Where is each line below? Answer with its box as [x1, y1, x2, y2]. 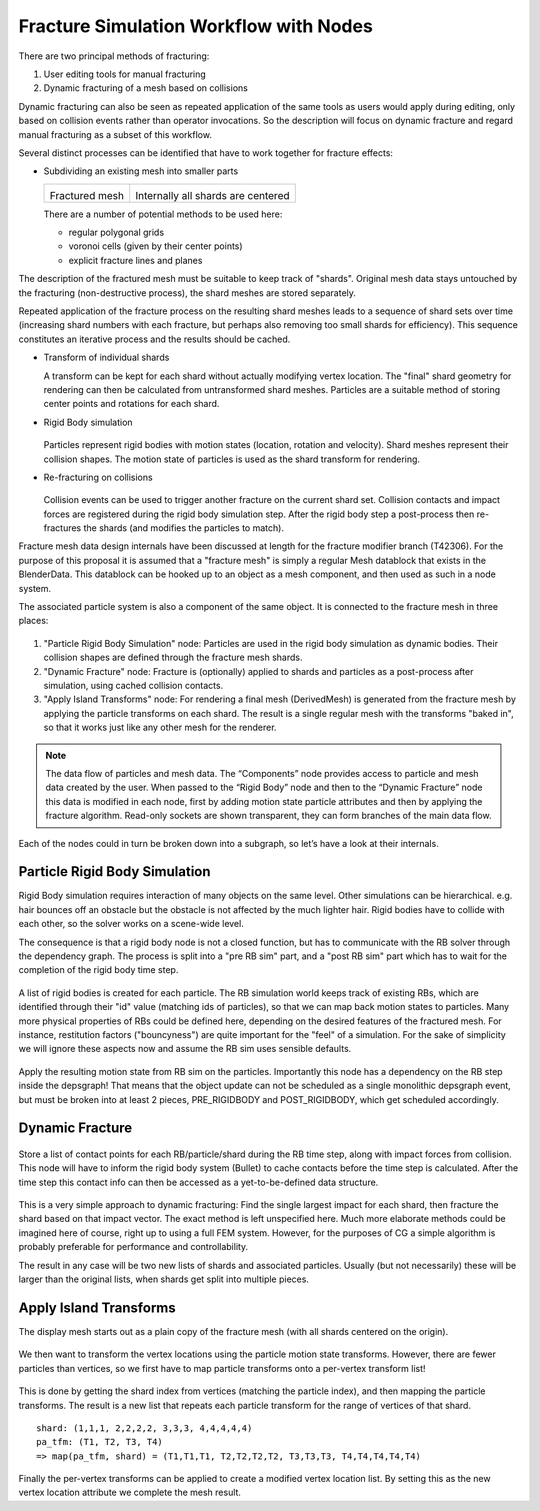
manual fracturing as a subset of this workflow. [18, 128, 212, 140]
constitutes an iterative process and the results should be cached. [18, 333, 291, 345]
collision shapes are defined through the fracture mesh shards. [43, 651, 304, 664]
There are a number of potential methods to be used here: [43, 208, 283, 220]
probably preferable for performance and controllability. [18, 1241, 249, 1253]
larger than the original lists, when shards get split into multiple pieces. [18, 1273, 310, 1285]
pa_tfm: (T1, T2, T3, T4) [36, 1436, 164, 1448]
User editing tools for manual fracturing [43, 68, 207, 80]
